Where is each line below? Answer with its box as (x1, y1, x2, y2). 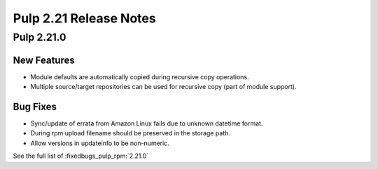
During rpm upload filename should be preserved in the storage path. (30, 129, 231, 137)
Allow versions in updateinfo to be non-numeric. (30, 139, 169, 147)
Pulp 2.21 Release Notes (13, 11, 157, 26)
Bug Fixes (13, 100, 57, 112)
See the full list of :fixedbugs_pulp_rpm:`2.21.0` (13, 151, 149, 161)
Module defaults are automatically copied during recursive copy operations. (30, 72, 249, 81)
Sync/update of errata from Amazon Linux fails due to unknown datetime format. (30, 119, 263, 128)
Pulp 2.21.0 (13, 31, 66, 43)
